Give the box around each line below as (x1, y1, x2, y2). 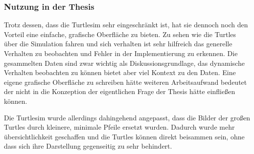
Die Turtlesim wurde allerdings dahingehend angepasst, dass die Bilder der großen (4, 112, 251, 122)
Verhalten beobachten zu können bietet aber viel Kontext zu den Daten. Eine (4, 67, 236, 77)
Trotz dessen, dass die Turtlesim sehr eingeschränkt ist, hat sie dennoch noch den (4, 19, 248, 30)
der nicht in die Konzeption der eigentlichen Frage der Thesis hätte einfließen (4, 86, 235, 96)
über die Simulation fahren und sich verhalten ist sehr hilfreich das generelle (4, 38, 232, 49)
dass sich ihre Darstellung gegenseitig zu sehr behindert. (4, 141, 172, 151)
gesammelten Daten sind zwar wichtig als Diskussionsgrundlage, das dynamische (4, 58, 245, 68)
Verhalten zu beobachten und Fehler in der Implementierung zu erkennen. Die (4, 48, 238, 58)
